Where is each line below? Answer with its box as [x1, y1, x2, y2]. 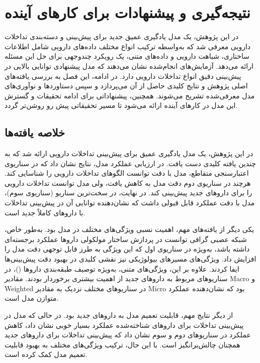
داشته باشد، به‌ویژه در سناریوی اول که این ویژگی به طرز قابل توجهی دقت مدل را [5, 244, 250, 254]
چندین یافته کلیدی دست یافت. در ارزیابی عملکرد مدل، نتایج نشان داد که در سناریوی [5, 158, 256, 168]
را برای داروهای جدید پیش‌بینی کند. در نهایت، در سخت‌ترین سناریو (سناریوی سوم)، [5, 187, 252, 198]
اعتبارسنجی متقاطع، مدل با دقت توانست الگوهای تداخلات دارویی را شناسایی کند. [5, 168, 249, 178]
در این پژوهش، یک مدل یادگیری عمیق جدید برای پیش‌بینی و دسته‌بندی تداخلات [5, 31, 239, 42]
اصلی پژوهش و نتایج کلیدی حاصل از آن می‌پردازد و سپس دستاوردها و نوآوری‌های [5, 80, 248, 91]
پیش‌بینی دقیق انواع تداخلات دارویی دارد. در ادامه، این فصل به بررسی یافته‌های [5, 70, 241, 81]
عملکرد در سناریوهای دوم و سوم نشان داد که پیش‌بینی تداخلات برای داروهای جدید [5, 329, 251, 340]
